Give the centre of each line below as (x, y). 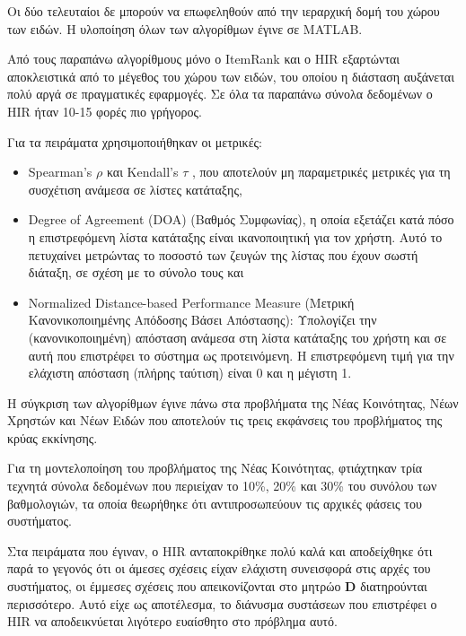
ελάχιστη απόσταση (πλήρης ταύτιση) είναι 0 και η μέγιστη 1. (190, 373)
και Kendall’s (142, 172)
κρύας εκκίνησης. (53, 437)
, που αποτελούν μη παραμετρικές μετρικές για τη (321, 172)
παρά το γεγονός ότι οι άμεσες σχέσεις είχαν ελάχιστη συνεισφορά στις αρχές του (219, 568)
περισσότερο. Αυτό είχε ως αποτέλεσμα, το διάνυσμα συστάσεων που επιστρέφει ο (222, 603)
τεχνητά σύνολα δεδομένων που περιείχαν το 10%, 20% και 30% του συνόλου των (222, 486)
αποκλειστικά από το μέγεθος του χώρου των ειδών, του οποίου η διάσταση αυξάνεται (231, 76)
